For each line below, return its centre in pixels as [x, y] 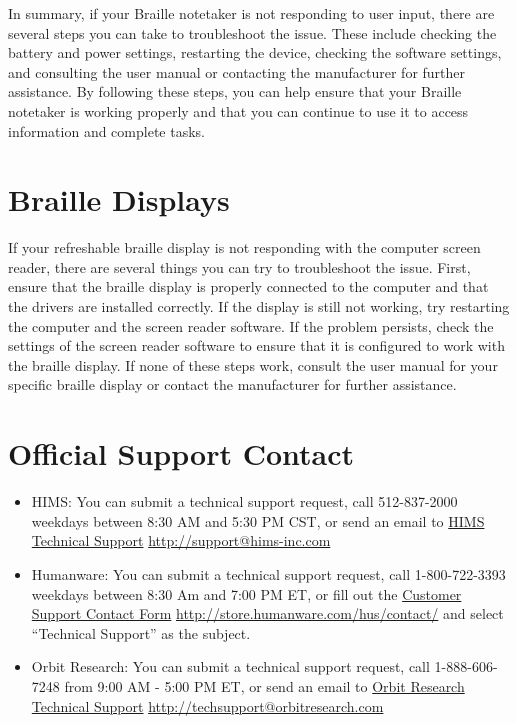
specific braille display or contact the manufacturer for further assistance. [232, 384]
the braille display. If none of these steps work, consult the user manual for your [253, 364]
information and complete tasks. [106, 130]
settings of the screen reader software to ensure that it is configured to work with [256, 345]
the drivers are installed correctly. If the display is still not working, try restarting [259, 306]
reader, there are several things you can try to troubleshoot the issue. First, [239, 266]
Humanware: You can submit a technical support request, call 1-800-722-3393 [268, 573]
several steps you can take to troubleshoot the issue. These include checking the [252, 32]
